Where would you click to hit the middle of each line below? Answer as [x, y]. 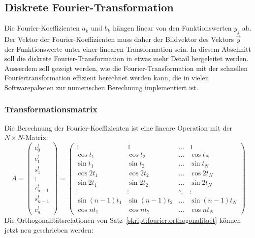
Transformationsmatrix [51, 109]
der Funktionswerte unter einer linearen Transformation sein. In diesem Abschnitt [128, 49]
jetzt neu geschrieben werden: [49, 229]
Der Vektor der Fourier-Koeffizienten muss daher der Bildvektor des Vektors [119, 39]
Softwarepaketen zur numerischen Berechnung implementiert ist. [101, 87]
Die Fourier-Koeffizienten [42, 28]
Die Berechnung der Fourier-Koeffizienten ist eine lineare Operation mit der [118, 127]
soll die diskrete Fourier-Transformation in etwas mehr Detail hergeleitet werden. [127, 58]
